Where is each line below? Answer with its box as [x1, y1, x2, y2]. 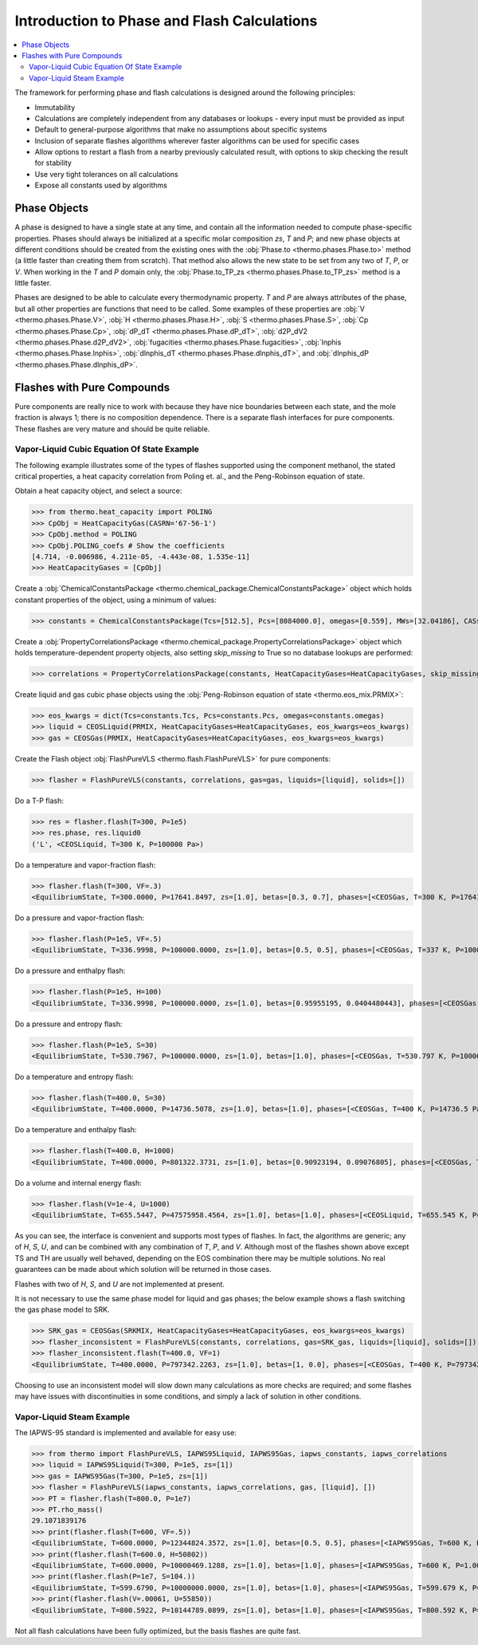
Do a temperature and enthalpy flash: [14, 1125, 137, 1135]
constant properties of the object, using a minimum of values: [14, 595, 217, 604]
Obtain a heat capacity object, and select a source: [14, 486, 182, 496]
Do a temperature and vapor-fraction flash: [14, 860, 156, 869]
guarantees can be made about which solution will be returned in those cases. [14, 1265, 272, 1274]
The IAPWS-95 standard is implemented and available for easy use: [14, 1428, 237, 1438]
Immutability [34, 102, 76, 112]
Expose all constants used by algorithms [34, 180, 167, 191]
